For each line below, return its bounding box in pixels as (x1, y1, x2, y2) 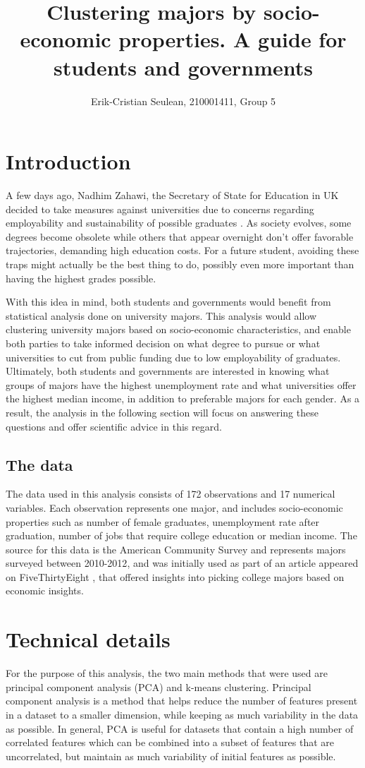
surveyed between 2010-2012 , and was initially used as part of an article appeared (6, 556, 359, 570)
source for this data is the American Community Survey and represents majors (6, 541, 346, 556)
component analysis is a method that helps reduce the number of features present (6, 693, 358, 708)
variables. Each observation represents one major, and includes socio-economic (6, 500, 343, 515)
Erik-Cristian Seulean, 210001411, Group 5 (90, 93, 276, 108)
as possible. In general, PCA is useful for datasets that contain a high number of (6, 721, 354, 736)
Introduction (6, 147, 131, 176)
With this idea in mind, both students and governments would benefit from (6, 294, 331, 309)
